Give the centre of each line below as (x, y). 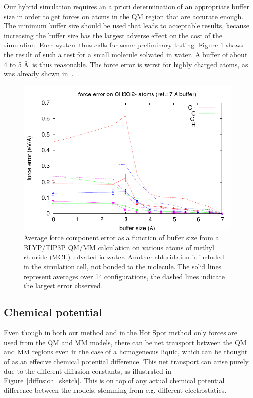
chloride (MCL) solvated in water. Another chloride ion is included (124, 257)
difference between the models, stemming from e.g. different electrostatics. (115, 390)
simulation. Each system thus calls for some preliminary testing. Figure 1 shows (124, 45)
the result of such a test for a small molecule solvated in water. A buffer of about (126, 54)
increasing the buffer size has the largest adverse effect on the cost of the (113, 35)
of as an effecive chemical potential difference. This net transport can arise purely (126, 361)
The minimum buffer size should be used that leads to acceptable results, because (126, 26)
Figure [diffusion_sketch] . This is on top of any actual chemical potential (114, 380)
